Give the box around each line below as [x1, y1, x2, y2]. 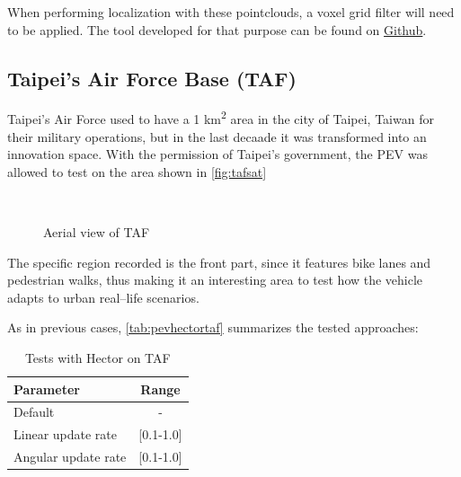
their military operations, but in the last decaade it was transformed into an [7, 127, 427, 146]
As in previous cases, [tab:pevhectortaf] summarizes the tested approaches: [7, 318, 419, 337]
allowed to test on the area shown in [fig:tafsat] [7, 162, 267, 181]
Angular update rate [13, 447, 127, 466]
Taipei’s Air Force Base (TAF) [7, 64, 297, 92]
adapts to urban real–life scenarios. [7, 287, 199, 306]
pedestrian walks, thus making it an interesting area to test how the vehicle [7, 270, 423, 289]
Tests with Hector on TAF [24, 348, 171, 367]
